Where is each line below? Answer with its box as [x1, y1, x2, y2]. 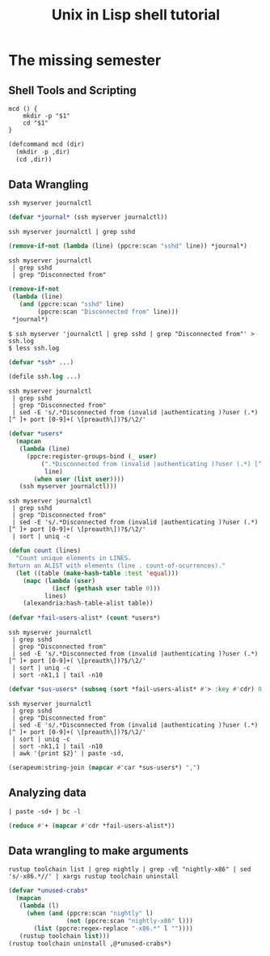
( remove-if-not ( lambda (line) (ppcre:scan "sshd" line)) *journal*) [8, 242, 248, 250]
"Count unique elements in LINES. [15, 554, 132, 563]
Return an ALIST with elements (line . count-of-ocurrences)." [8, 562, 226, 570]
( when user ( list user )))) [33, 475, 125, 483]
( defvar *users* [8, 430, 63, 438]
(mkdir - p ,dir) [15, 147, 70, 155]
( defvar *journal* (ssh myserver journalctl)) [8, 213, 168, 222]
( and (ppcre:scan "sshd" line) [19, 300, 125, 308]
